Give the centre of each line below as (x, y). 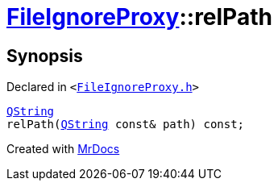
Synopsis (45, 56)
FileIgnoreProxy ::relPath (139, 17)
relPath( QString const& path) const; (126, 125)
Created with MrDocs (63, 149)
